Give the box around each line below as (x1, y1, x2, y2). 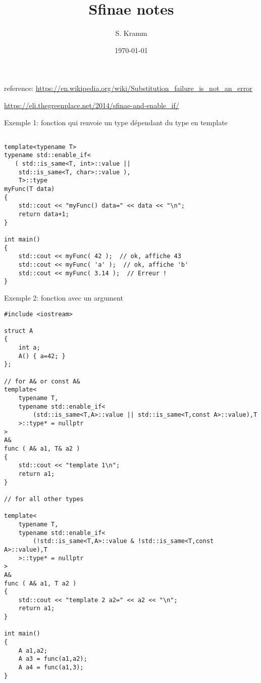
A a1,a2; (18, 647, 47, 654)
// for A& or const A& (4, 377, 80, 385)
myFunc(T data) (4, 185, 55, 193)
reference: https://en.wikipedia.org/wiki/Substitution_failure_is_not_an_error (4, 83, 252, 93)
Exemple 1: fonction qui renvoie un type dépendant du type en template (4, 117, 228, 127)
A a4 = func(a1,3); (18, 664, 84, 671)
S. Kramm (115, 28, 147, 38)
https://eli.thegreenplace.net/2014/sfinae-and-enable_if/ (4, 100, 179, 110)
